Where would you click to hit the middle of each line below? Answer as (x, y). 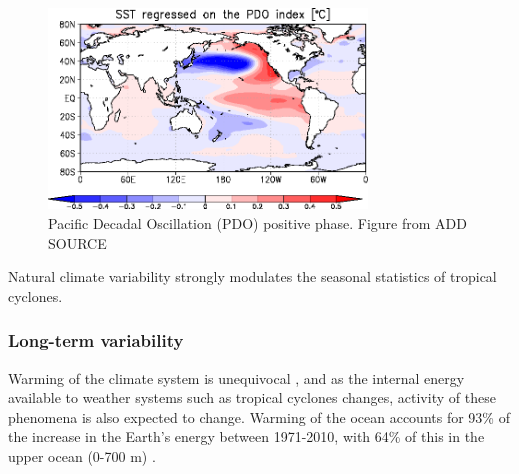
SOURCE (77, 242)
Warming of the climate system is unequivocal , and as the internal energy (236, 377)
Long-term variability (96, 340)
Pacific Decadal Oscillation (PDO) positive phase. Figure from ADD (257, 222)
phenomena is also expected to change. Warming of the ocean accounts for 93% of (259, 416)
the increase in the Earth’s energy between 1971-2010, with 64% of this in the (246, 436)
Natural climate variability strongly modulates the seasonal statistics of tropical (252, 276)
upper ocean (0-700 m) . (82, 455)
